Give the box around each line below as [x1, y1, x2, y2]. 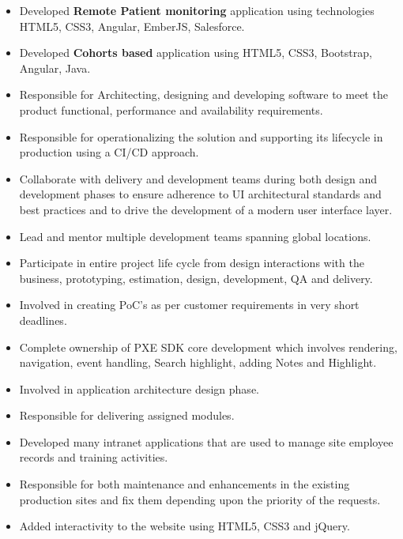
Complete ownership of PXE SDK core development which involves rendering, [19, 338, 397, 355]
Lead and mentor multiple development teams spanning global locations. [19, 228, 371, 244]
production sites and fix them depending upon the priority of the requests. [19, 491, 381, 507]
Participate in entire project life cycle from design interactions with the [19, 254, 364, 271]
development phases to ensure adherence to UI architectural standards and [19, 186, 382, 202]
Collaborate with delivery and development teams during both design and [19, 170, 377, 187]
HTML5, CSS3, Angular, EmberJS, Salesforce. [19, 17, 245, 34]
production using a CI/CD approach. [19, 144, 199, 160]
